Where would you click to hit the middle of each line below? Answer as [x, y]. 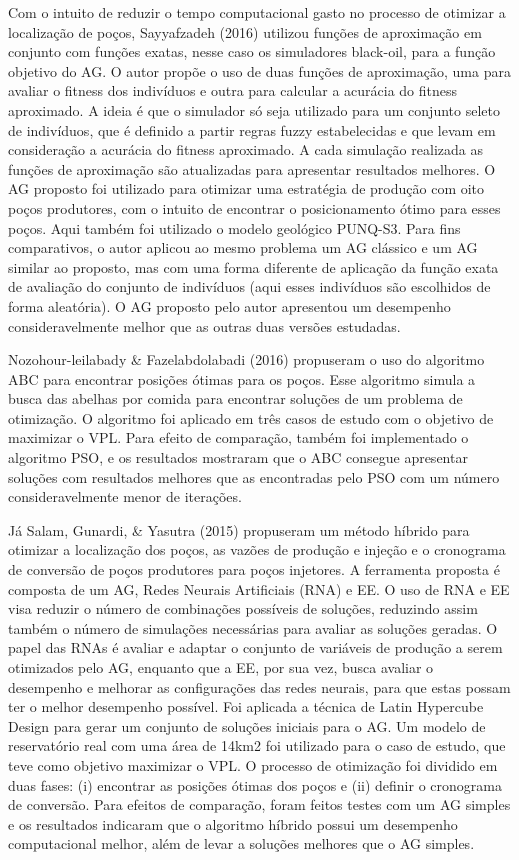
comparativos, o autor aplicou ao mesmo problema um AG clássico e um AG [243, 247]
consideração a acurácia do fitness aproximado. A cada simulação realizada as [245, 149]
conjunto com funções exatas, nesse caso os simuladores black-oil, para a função [252, 51]
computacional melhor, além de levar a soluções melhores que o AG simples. [241, 843]
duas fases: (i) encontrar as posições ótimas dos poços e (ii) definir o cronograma [255, 784]
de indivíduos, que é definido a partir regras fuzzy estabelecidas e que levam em [252, 129]
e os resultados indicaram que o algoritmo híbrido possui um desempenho [233, 823]
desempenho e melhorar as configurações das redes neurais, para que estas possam [259, 686]
